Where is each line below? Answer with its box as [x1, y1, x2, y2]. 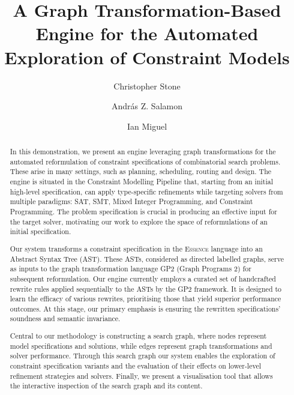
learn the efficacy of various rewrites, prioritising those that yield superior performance [10, 294, 281, 304]
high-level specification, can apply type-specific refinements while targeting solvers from [10, 186, 283, 196]
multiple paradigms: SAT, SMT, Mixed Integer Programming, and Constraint [10, 196, 253, 207]
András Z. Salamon [112, 100, 182, 112]
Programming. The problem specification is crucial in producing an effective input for [10, 207, 277, 217]
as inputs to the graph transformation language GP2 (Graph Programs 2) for [10, 264, 251, 274]
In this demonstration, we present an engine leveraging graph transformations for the [10, 146, 276, 157]
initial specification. [10, 226, 71, 237]
